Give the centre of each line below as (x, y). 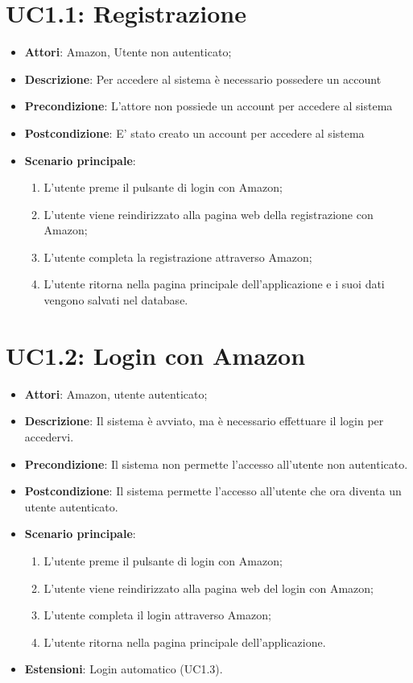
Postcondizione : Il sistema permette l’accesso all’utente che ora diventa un (213, 491)
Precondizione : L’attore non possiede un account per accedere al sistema (209, 106)
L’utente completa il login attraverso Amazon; (157, 615)
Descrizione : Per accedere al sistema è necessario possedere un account (203, 79)
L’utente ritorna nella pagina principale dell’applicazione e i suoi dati (214, 284)
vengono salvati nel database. (116, 300)
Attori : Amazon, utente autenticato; (116, 393)
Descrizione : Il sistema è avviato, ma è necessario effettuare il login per (204, 421)
